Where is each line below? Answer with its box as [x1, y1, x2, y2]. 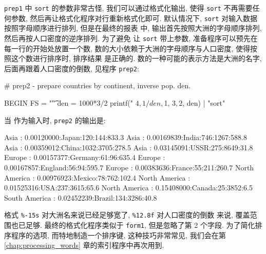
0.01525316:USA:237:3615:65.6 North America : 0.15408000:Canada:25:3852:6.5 [4, 182, 253, 193]
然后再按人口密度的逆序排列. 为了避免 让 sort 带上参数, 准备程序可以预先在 [4, 32, 258, 43]
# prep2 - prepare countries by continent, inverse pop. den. [4, 80, 191, 91]
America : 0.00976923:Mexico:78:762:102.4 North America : [4, 172, 191, 183]
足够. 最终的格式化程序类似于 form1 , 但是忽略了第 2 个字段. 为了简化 [25, 220, 255, 230]
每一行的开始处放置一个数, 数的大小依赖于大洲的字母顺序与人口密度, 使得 [4, 43, 251, 53]
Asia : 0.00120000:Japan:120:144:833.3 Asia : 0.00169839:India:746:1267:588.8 [4, 132, 247, 143]
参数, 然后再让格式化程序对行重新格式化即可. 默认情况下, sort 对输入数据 [11, 12, 257, 23]
